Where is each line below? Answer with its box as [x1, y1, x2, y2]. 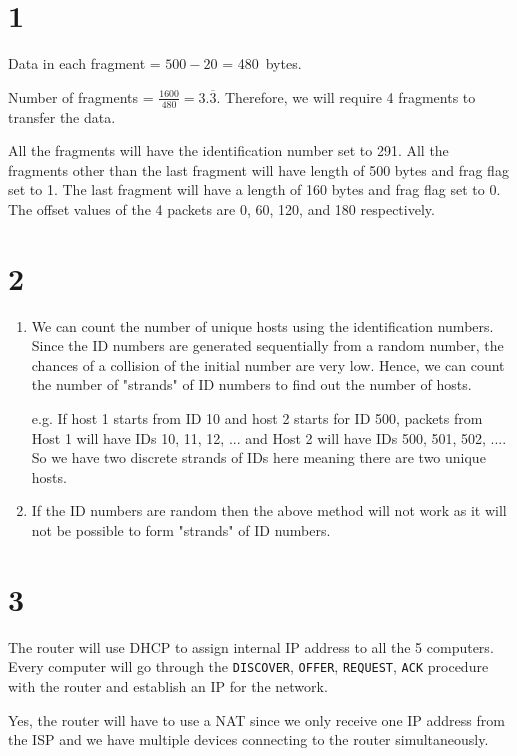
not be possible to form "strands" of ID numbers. [31, 519, 331, 540]
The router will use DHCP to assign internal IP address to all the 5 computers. [8, 636, 494, 657]
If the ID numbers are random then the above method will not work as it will [31, 500, 507, 521]
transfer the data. [8, 106, 116, 127]
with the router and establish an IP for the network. [8, 675, 328, 696]
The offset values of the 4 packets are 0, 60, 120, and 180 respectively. [8, 198, 435, 219]
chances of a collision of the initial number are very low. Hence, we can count [31, 354, 505, 375]
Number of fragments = [8, 86, 154, 107]
